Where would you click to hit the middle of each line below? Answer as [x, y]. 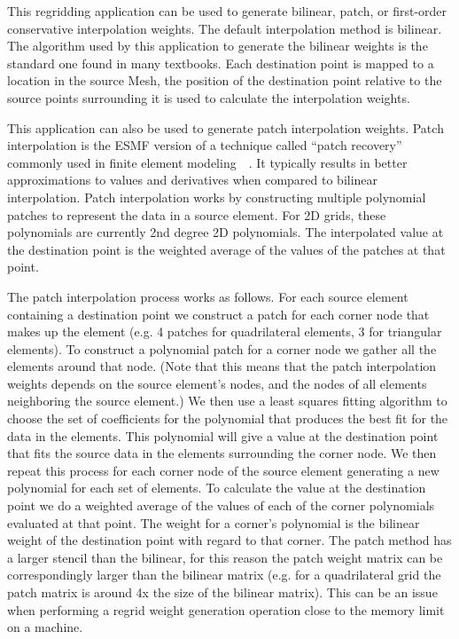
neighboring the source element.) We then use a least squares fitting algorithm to [227, 401]
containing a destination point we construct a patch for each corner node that [218, 314]
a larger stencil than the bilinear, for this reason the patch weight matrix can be [225, 557]
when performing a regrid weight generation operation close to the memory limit [226, 609]
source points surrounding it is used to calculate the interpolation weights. [209, 97]
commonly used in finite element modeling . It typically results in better [207, 162]
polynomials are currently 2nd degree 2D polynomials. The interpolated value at [226, 232]
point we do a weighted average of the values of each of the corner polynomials [221, 505]
